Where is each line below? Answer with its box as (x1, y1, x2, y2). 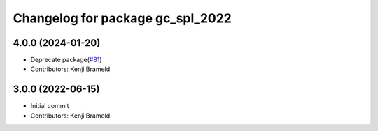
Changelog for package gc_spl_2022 (13, 10, 232, 26)
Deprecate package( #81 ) (30, 56, 102, 64)
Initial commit (30, 102, 69, 110)
